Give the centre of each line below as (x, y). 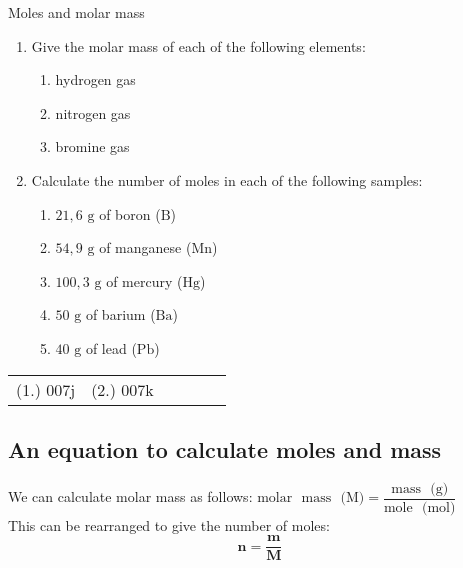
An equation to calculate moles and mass (225, 448)
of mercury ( (144, 280)
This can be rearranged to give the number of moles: (169, 524)
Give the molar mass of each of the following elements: (198, 45)
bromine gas (92, 146)
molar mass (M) (311, 498)
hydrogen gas (95, 79)
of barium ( (120, 314)
